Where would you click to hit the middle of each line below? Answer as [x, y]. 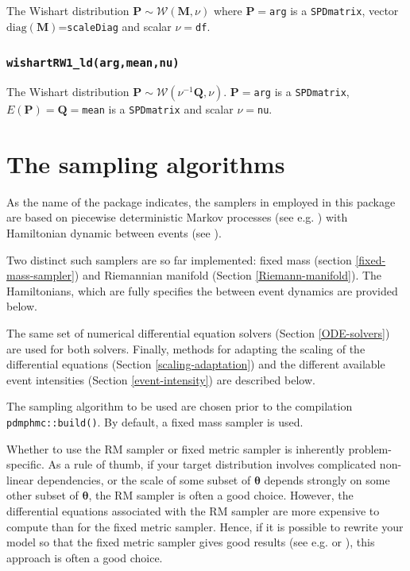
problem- [370, 448]
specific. [25, 464]
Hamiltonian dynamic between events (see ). [114, 233]
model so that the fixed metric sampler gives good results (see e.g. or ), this [191, 542]
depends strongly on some [327, 479]
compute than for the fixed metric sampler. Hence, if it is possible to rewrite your [205, 526]
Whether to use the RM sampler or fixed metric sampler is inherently [176, 448]
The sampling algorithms [146, 163]
